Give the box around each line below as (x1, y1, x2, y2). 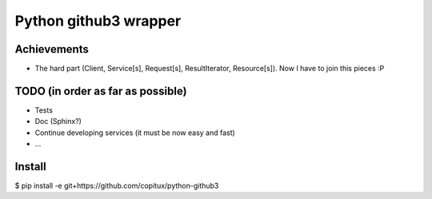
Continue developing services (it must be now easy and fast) (34, 128, 235, 137)
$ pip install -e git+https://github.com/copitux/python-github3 (14, 181, 219, 191)
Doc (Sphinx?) (34, 117, 82, 126)
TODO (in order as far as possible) (14, 84, 187, 98)
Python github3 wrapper (14, 12, 182, 30)
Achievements (14, 42, 90, 56)
